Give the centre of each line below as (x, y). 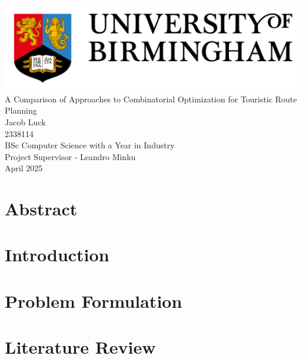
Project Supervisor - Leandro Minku (70, 156)
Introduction (57, 255)
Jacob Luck (25, 122)
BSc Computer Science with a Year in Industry (90, 145)
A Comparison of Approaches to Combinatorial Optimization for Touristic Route (151, 99)
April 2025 (24, 168)
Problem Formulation (94, 300)
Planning (21, 110)
